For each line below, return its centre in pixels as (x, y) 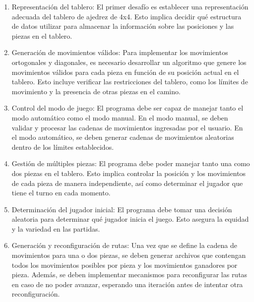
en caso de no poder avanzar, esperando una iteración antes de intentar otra (127, 284)
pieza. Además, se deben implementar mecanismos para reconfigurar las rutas (129, 274)
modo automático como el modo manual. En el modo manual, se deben (120, 117)
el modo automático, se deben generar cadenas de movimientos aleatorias (123, 137)
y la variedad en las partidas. (56, 228)
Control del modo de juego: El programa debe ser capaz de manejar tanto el (127, 108)
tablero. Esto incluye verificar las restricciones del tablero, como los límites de (130, 82)
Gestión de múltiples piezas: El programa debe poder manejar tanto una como (131, 163)
